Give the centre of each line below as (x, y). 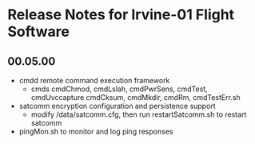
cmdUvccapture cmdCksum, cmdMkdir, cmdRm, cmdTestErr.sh (135, 97)
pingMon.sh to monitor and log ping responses (96, 131)
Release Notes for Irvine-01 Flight (121, 15)
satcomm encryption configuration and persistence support (118, 106)
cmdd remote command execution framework (94, 80)
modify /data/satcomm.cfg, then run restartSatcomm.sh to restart (139, 114)
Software (38, 32)
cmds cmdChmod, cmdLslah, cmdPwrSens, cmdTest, (120, 89)
